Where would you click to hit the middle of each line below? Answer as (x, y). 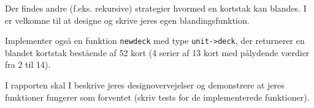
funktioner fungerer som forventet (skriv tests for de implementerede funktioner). (157, 97)
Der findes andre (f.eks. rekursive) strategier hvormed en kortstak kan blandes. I (156, 8)
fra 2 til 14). (28, 64)
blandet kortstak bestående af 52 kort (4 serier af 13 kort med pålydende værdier (157, 52)
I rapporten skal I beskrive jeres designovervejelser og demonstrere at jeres (145, 85)
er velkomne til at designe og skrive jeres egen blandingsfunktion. (127, 20)
